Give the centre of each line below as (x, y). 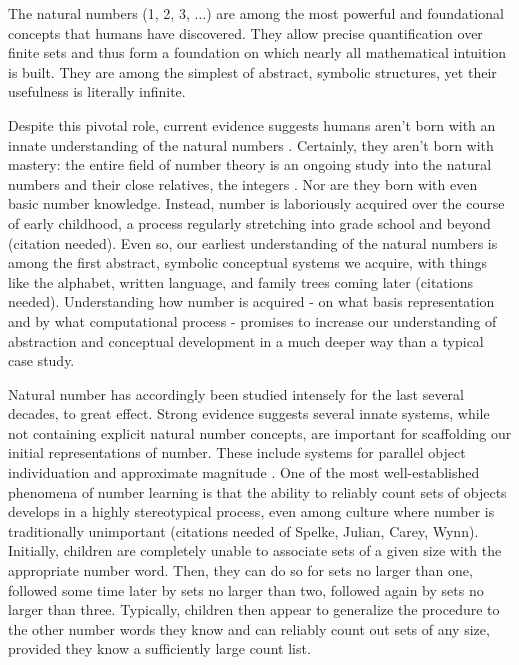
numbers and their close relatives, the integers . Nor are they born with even (243, 183)
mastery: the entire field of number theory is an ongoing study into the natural (250, 164)
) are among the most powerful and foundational (355, 13)
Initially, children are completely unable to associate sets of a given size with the (255, 550)
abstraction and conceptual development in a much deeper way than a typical (246, 340)
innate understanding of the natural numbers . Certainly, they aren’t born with (251, 144)
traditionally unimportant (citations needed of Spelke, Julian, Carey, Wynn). (243, 530)
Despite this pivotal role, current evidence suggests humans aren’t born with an (252, 124)
